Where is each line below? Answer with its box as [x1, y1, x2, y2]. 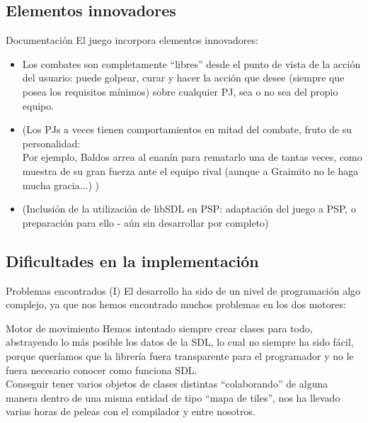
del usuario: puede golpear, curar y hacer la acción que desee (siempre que [22, 70, 345, 85]
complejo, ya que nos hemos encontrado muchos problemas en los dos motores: [6, 297, 346, 312]
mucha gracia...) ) [22, 177, 99, 192]
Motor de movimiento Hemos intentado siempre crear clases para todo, [6, 320, 313, 335]
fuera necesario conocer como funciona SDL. [6, 362, 197, 377]
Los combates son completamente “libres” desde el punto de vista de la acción [22, 56, 361, 71]
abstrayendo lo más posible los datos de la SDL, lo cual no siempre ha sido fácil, [6, 334, 354, 349]
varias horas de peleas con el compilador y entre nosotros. [6, 404, 255, 419]
